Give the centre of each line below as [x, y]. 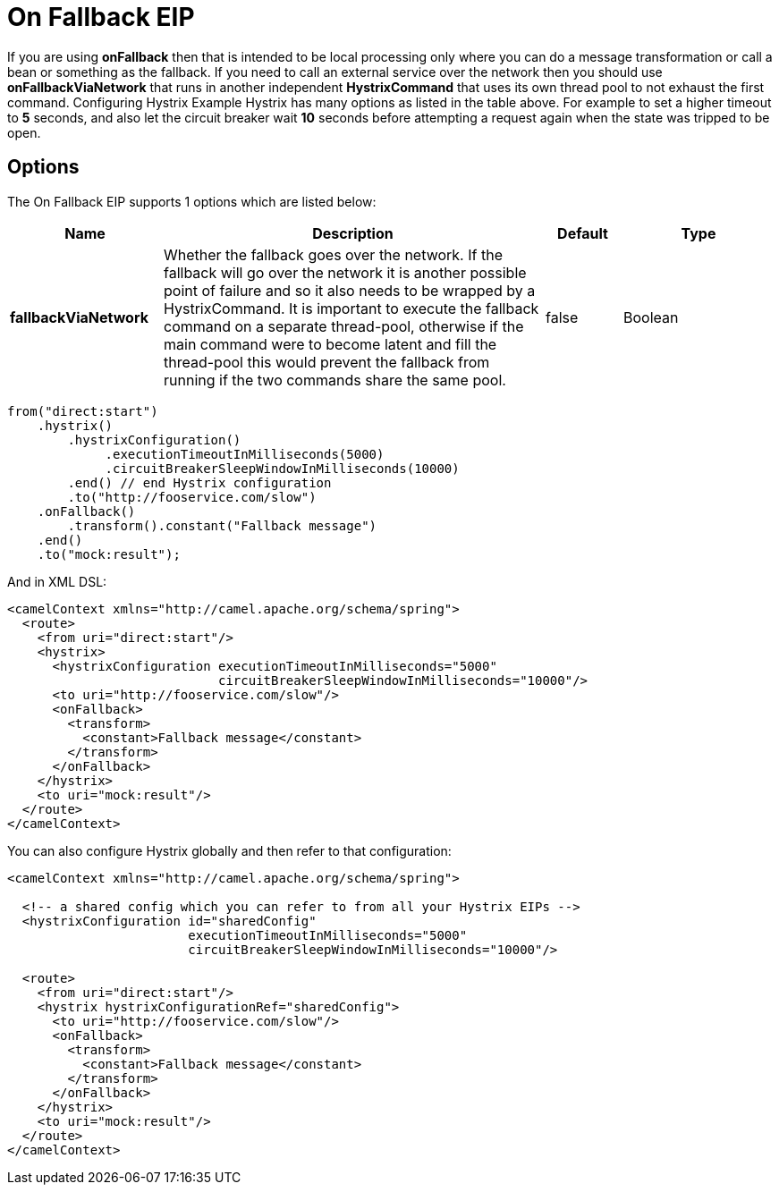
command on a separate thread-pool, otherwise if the [344, 326]
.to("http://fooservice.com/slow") [192, 497]
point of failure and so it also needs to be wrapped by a [350, 290]
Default [583, 233]
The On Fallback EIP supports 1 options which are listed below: [192, 201]
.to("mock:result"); [109, 554]
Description [353, 233]
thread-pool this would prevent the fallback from [327, 362]
